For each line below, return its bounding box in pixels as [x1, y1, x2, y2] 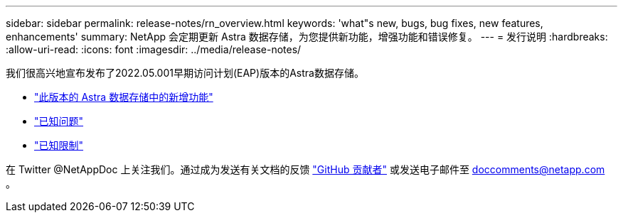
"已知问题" [34, 115, 84, 127]
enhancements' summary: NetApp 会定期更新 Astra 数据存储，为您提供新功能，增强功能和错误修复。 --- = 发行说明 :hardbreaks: [6, 31, 608, 43]
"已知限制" [34, 139, 84, 151]
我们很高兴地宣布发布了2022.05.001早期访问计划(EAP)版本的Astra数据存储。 [6, 67, 364, 79]
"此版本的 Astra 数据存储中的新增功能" [34, 91, 213, 103]
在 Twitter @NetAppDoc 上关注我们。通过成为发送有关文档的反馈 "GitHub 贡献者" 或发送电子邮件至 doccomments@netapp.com [6, 163, 605, 175]
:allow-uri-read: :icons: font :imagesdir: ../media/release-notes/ [6, 43, 302, 55]
